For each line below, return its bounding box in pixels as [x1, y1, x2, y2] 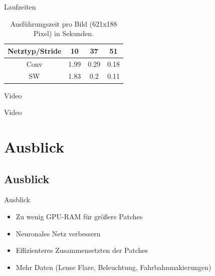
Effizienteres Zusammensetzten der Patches [16, 245, 148, 255]
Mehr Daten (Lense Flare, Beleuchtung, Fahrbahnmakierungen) [16, 261, 211, 272]
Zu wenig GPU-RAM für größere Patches [16, 211, 143, 221]
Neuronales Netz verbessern [16, 228, 101, 238]
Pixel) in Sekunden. [34, 28, 94, 39]
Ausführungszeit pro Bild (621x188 [10, 18, 117, 29]
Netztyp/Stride [8, 45, 62, 56]
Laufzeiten [4, 2, 36, 12]
